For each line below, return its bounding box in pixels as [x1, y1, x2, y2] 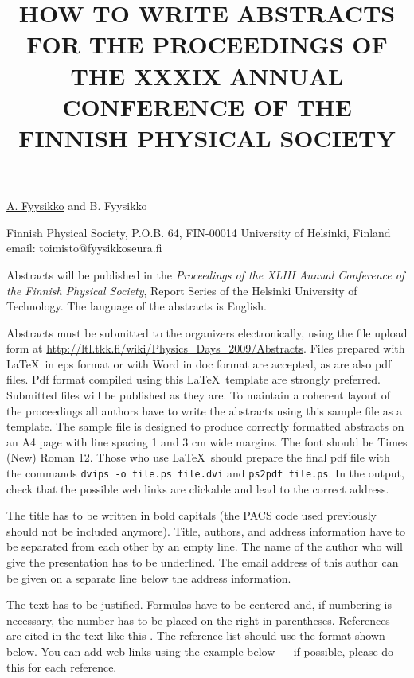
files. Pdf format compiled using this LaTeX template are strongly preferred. [6, 371, 381, 388]
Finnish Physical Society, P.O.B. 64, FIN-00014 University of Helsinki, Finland [6, 224, 391, 240]
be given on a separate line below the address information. [6, 569, 291, 586]
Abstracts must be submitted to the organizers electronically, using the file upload [6, 324, 408, 341]
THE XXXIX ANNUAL [70, 59, 344, 92]
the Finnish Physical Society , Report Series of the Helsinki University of [6, 282, 357, 298]
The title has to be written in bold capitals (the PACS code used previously [6, 507, 377, 524]
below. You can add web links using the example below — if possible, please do [6, 643, 394, 660]
